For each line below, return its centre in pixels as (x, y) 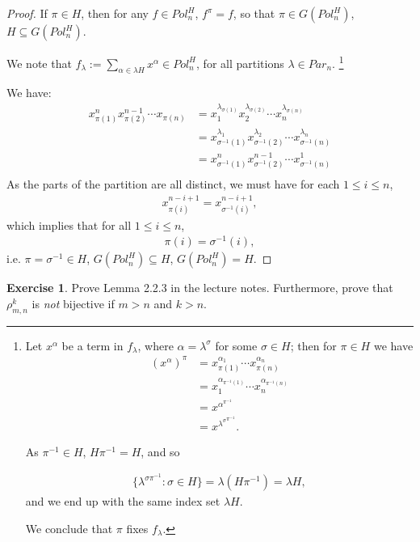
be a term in (92, 345)
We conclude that (69, 528)
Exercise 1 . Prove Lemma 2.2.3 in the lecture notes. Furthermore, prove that (200, 288)
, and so (160, 451)
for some (236, 345)
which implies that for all (69, 224)
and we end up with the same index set (123, 501)
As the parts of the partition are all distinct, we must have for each (173, 183)
